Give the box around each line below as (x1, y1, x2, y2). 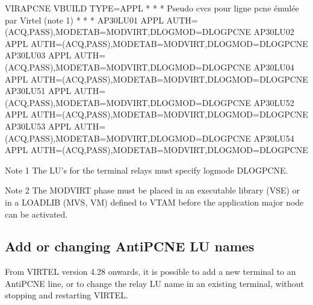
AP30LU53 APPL (5, 119, 72, 132)
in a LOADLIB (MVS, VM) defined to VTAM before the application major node (5, 195, 304, 208)
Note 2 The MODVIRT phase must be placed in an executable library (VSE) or (5, 184, 300, 197)
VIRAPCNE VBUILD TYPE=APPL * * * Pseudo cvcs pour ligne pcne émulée (5, 2, 299, 14)
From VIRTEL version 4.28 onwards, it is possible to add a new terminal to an (5, 265, 296, 278)
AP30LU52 (253, 96, 294, 108)
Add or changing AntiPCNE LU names (5, 237, 255, 256)
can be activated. (5, 207, 68, 220)
